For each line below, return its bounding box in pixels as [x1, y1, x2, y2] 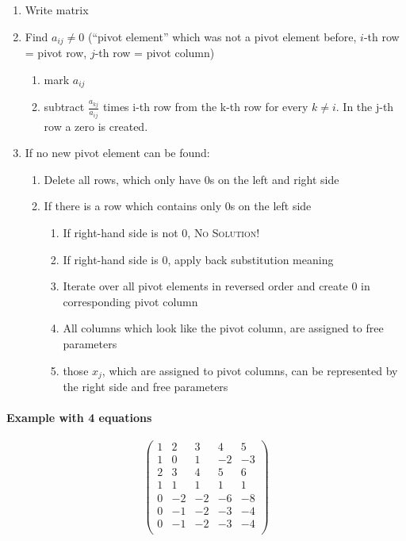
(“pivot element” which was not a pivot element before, [88, 28, 357, 44]
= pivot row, [25, 44, 87, 61]
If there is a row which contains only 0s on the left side [44, 198, 312, 214]
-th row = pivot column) [94, 44, 215, 61]
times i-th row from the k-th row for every [102, 98, 308, 115]
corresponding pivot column [63, 293, 198, 309]
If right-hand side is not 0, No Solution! [63, 224, 260, 240]
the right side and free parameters [63, 378, 228, 394]
